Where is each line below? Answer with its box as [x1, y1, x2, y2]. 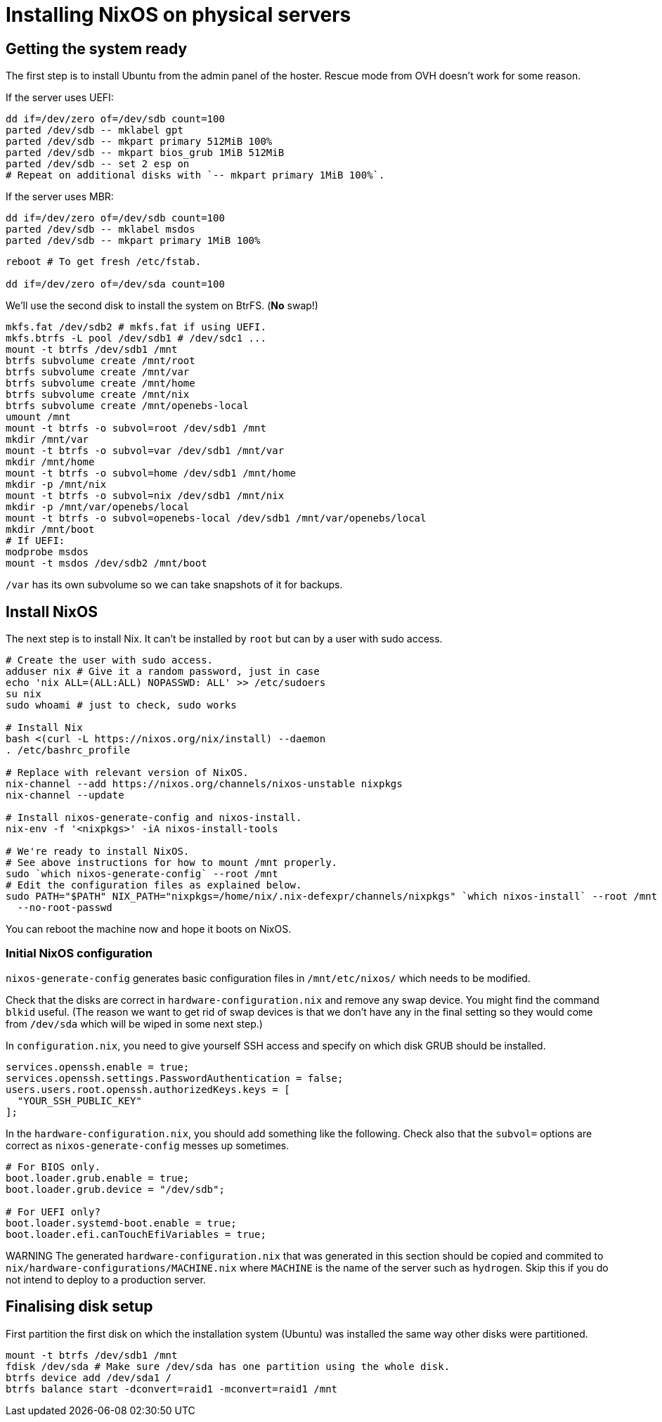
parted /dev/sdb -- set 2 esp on [6, 158, 190, 170]
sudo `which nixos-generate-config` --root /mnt [6, 868, 278, 880]
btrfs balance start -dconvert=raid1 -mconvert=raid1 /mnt [6, 1383, 338, 1395]
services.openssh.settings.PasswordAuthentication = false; [6, 1072, 344, 1084]
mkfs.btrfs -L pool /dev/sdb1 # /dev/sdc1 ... [6, 332, 266, 344]
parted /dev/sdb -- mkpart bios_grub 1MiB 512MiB [6, 147, 285, 159]
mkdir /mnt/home [6, 456, 95, 468]
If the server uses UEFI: [6, 91, 114, 104]
